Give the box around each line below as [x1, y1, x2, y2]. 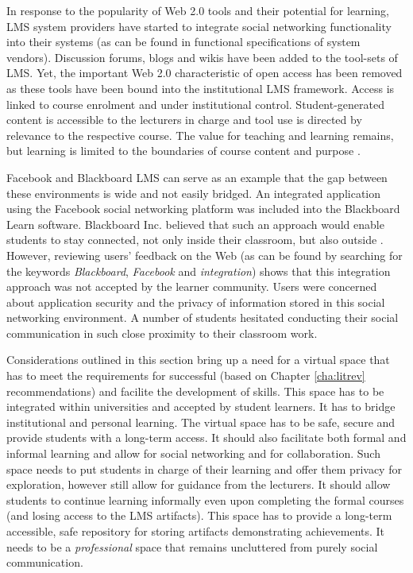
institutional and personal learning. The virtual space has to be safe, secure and [6, 413, 396, 430]
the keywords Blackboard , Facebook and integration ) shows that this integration [6, 262, 391, 279]
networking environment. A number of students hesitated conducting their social [6, 309, 399, 326]
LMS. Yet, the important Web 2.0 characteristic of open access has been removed [6, 64, 403, 81]
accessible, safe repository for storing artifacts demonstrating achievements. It [6, 523, 385, 539]
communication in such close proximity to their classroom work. [6, 324, 318, 341]
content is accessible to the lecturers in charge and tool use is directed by [6, 111, 362, 128]
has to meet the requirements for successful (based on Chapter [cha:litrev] [6, 367, 365, 384]
